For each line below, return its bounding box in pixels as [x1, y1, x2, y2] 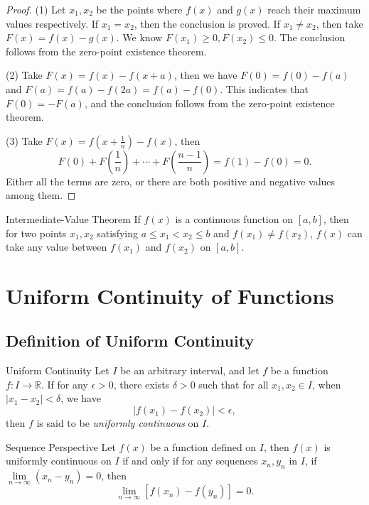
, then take [316, 16, 363, 31]
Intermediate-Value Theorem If [6, 211, 141, 226]
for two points [6, 225, 67, 240]
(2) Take [6, 67, 43, 82]
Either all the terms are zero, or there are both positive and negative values [6, 173, 336, 188]
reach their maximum [267, 2, 361, 16]
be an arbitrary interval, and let [120, 363, 260, 378]
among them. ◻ [6, 188, 76, 202]
